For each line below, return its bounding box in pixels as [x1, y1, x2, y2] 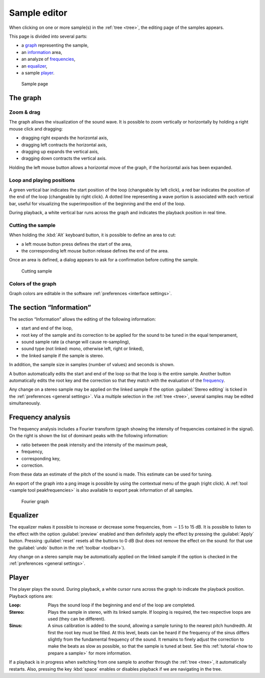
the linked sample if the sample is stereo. [21, 352, 105, 358]
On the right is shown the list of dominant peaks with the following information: [9, 433, 169, 439]
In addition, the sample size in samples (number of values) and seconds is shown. [9, 362, 175, 368]
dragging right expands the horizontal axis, [21, 135, 108, 141]
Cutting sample [21, 268, 53, 274]
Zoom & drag [9, 109, 41, 116]
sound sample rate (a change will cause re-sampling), [21, 339, 130, 345]
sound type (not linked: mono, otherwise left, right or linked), [21, 346, 144, 352]
